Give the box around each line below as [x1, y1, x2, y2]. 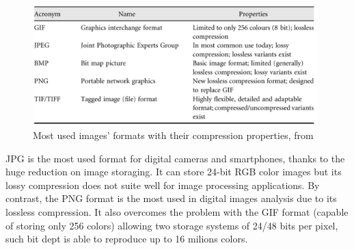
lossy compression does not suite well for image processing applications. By [5, 177, 320, 192]
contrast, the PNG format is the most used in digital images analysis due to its [5, 191, 337, 205]
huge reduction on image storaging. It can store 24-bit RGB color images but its [5, 164, 342, 179]
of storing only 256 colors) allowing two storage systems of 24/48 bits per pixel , [5, 218, 338, 232]
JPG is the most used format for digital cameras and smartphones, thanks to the [5, 151, 345, 165]
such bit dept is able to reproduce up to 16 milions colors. [5, 232, 248, 246]
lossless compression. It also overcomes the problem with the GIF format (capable [5, 204, 349, 218]
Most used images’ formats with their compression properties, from [33, 127, 314, 142]
